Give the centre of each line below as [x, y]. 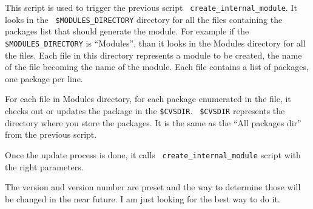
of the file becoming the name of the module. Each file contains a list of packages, [157, 67]
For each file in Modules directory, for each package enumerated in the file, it [148, 99]
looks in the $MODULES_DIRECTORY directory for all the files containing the [144, 19]
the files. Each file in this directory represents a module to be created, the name [153, 55]
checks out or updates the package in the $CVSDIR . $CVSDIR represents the [145, 111]
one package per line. [44, 78]
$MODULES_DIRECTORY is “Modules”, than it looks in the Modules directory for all [155, 43]
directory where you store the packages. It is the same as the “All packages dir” [153, 122]
